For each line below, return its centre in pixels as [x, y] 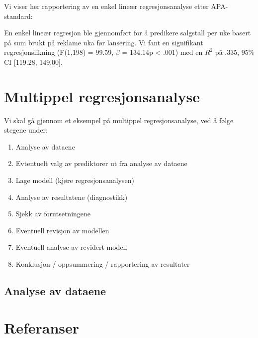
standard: [18, 16]
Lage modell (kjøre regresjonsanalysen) [75, 180]
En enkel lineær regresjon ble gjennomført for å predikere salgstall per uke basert [128, 33]
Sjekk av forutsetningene [53, 214]
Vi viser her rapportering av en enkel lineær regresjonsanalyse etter [106, 6]
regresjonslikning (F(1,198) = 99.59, [59, 52]
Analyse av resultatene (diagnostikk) [72, 197]
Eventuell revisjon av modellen [62, 230]
